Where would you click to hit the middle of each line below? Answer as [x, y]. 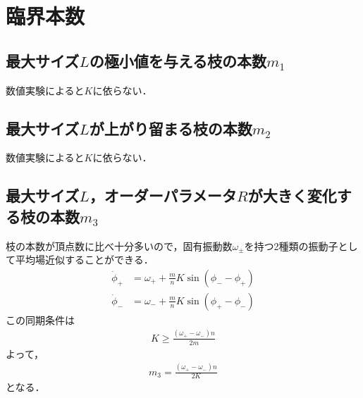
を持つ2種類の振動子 [291, 245]
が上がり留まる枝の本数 [171, 128]
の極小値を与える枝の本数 [178, 60]
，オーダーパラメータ [163, 195]
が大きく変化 [292, 195]
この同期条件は [40, 319]
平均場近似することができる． [84, 260]
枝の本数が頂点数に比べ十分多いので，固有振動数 [119, 245]
